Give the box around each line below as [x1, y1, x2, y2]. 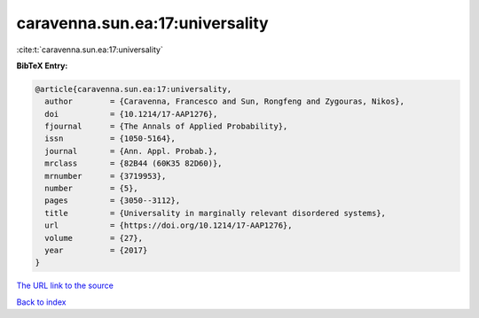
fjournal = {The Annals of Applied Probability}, [44, 121, 288, 132]
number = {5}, [44, 183, 139, 194]
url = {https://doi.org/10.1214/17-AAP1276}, [44, 221, 293, 230]
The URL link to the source [16, 280, 114, 291]
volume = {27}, [44, 233, 144, 243]
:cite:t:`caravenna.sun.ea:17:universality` [16, 44, 163, 55]
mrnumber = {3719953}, [44, 171, 167, 181]
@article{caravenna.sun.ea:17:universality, [35, 84, 232, 94]
